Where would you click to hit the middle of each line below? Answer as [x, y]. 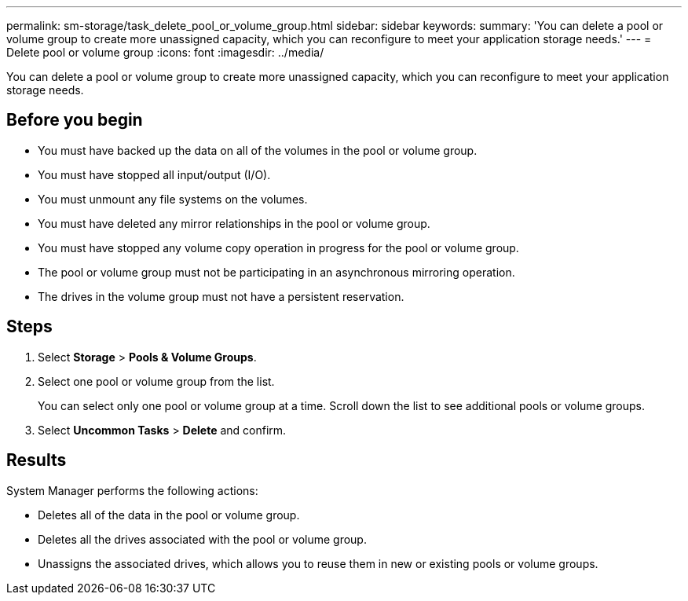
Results [37, 460]
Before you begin [75, 120]
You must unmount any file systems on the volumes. [173, 199]
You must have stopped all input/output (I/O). [154, 174]
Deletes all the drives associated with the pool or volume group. [202, 539]
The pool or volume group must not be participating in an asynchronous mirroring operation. [276, 272]
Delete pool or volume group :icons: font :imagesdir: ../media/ [165, 52]
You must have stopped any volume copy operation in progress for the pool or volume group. [278, 247]
